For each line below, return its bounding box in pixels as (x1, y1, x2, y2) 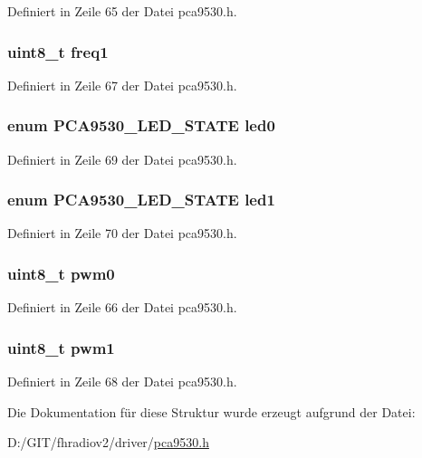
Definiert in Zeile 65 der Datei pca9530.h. (7, 2, 237, 20)
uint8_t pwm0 (7, 262, 115, 284)
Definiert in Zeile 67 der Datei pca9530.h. (7, 75, 237, 94)
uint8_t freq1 (7, 40, 109, 62)
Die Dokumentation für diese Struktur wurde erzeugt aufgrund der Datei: (7, 402, 416, 421)
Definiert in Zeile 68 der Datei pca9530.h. (7, 372, 237, 391)
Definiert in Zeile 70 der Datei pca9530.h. (7, 224, 237, 243)
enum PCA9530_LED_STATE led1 (7, 188, 275, 211)
